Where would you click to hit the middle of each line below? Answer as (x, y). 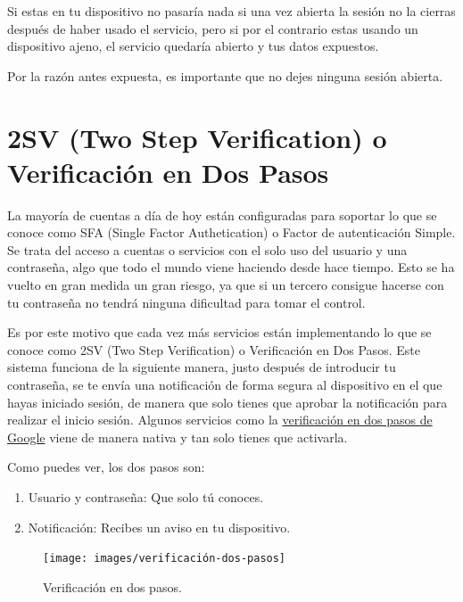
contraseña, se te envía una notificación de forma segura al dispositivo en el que (225, 385)
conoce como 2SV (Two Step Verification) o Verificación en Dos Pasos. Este (214, 349)
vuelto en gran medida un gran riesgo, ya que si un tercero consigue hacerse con (226, 285)
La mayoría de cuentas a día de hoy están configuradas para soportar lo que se (222, 214)
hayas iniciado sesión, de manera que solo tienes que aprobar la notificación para (227, 402)
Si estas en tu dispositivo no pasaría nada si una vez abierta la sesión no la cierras (231, 11)
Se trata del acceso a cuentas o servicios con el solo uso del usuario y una (207, 249)
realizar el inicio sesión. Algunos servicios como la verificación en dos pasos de (220, 420)
